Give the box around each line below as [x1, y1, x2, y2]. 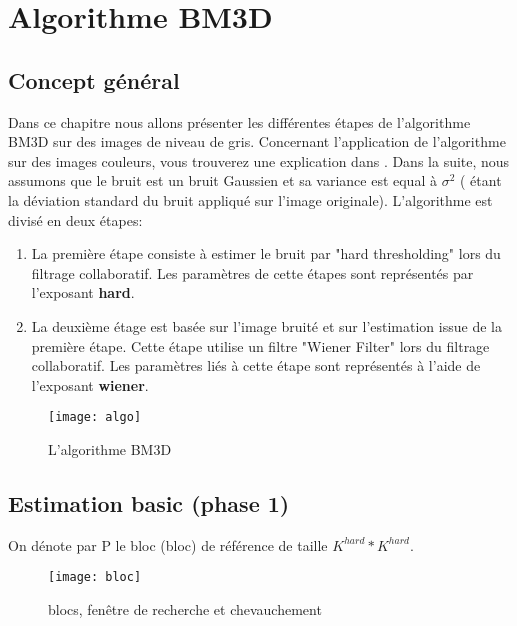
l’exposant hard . [31, 282, 135, 303]
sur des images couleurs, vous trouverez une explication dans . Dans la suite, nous [8, 150, 510, 171]
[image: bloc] [48, 570, 142, 585]
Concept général [8, 64, 180, 95]
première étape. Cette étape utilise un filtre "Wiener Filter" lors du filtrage [31, 335, 490, 356]
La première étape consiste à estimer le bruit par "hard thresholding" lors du [31, 243, 501, 264]
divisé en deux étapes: [8, 209, 143, 230]
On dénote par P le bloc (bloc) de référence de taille [8, 534, 328, 555]
